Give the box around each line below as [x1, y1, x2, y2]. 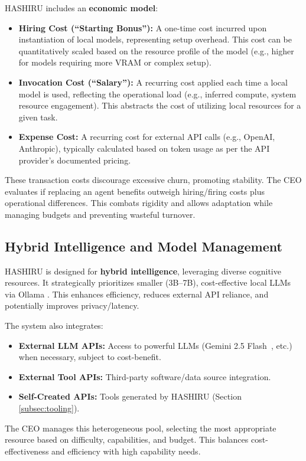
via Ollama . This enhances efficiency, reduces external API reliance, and [5, 287, 269, 300]
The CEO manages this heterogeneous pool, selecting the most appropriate [5, 421, 276, 434]
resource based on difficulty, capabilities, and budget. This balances [5, 433, 249, 446]
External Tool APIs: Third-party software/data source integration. [18, 370, 271, 382]
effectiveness [5, 444, 49, 457]
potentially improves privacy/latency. [5, 299, 139, 312]
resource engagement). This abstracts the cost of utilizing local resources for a [18, 99, 301, 112]
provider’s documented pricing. [18, 153, 131, 166]
